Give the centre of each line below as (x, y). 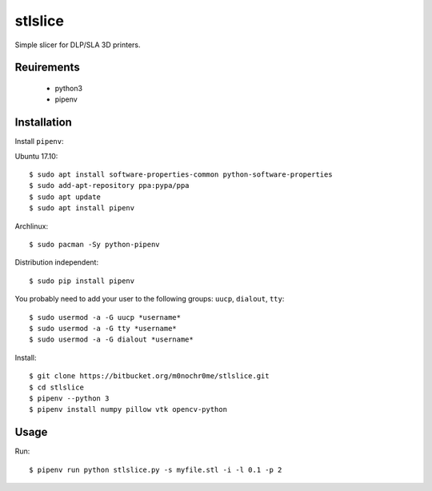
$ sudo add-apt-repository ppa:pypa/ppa (109, 186)
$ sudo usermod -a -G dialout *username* (111, 339)
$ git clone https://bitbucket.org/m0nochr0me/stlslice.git (149, 376)
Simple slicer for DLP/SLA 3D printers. (78, 45)
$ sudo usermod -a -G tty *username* (103, 328)
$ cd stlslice (56, 387)
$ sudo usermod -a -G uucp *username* (105, 317)
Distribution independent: (57, 262)
